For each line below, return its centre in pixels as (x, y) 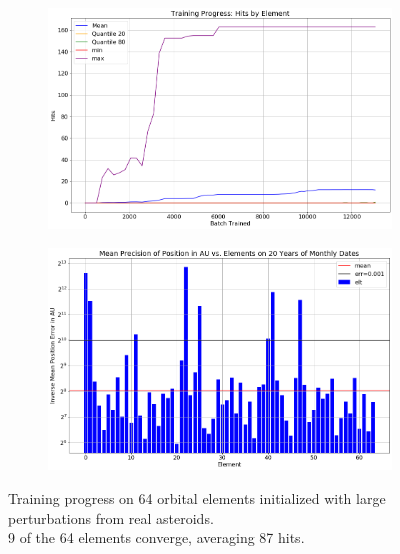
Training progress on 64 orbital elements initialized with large (197, 498)
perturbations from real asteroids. (111, 517)
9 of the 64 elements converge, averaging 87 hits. (156, 537)
